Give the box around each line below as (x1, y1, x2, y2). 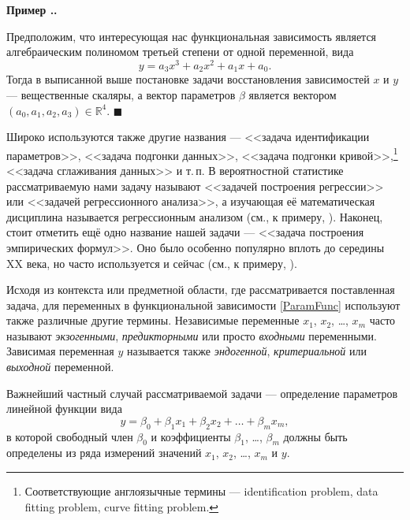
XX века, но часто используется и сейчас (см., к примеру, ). (6, 254, 297, 271)
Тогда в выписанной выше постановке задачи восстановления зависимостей (6, 71, 370, 87)
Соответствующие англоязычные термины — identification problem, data (24, 483, 378, 500)
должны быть (283, 428, 348, 444)
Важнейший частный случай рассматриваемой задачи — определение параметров (6, 384, 398, 401)
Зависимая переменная (6, 343, 114, 359)
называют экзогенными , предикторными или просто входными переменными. (6, 327, 377, 344)
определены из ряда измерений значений (6, 444, 202, 461)
